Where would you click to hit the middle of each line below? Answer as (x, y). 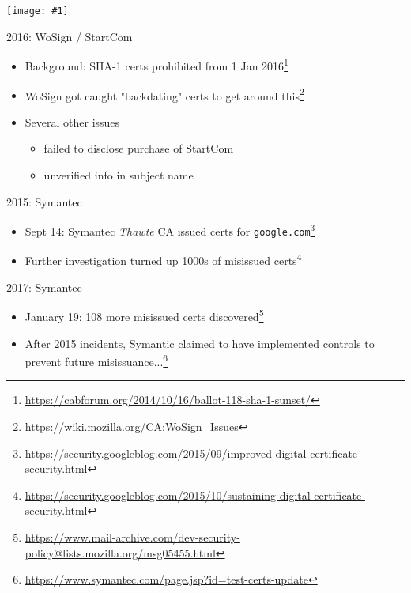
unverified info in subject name (119, 174)
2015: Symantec (44, 201)
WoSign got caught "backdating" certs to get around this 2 (164, 94)
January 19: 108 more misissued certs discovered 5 (144, 315)
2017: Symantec (44, 287)
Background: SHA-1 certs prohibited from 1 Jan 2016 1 (156, 64)
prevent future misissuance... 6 (96, 360)
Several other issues (72, 121)
